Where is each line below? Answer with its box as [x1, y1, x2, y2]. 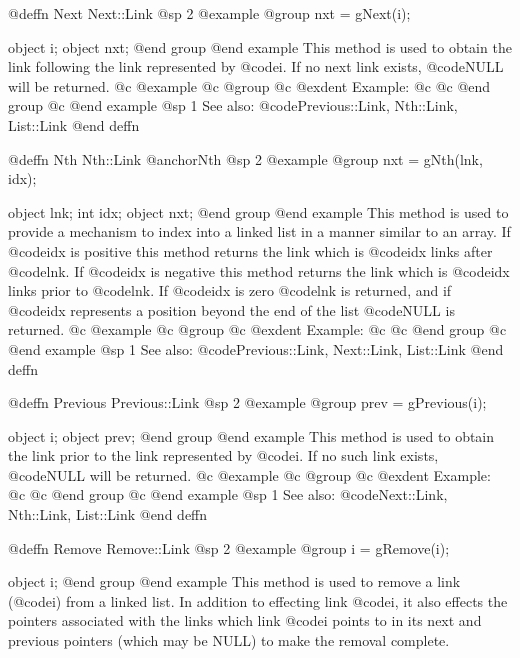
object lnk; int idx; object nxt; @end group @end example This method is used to [8, 201, 509, 222]
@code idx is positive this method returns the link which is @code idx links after [8, 240, 493, 261]
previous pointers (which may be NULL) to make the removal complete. [8, 630, 450, 651]
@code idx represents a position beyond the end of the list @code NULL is [8, 299, 455, 320]
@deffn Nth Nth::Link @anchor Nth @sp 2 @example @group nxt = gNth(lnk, [8, 148, 483, 169]
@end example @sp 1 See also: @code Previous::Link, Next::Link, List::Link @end [8, 338, 504, 359]
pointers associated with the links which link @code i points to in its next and [8, 610, 482, 631]
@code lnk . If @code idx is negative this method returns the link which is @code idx [8, 260, 510, 281]
